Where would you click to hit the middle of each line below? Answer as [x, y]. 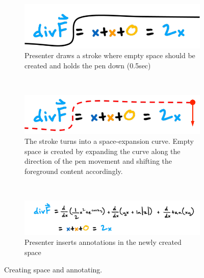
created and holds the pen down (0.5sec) [88, 65]
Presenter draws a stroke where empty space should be [110, 55]
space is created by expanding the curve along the [103, 151]
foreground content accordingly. [74, 171]
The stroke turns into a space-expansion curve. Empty [109, 141]
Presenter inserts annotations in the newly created [103, 242]
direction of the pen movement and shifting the [98, 161]
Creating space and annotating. [53, 269]
